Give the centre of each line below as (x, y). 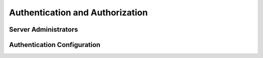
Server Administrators (44, 29)
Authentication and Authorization (78, 12)
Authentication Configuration (55, 45)
